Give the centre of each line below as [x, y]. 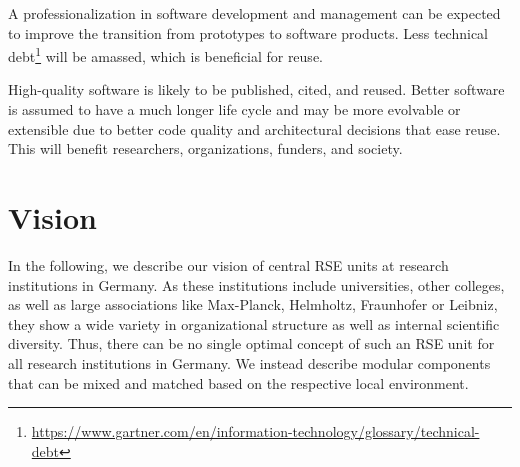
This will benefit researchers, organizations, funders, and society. [205, 148]
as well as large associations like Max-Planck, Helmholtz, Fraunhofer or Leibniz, [253, 304]
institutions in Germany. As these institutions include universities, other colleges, [256, 284]
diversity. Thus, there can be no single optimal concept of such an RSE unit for [251, 343]
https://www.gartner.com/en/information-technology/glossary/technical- [255, 431]
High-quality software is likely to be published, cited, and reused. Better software [256, 89]
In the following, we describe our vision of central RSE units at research [228, 264]
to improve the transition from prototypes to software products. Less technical [248, 32]
